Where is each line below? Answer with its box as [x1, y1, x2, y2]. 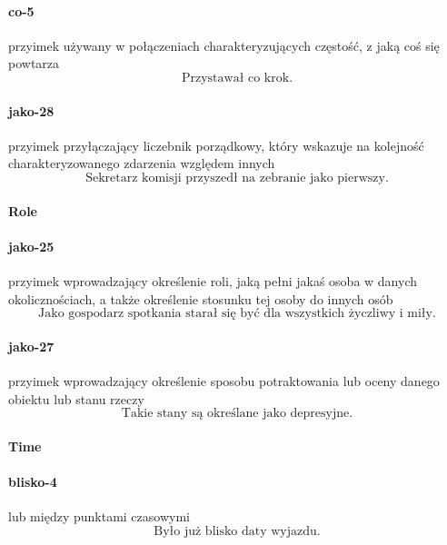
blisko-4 [8, 471, 57, 490]
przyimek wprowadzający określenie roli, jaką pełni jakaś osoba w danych [8, 271, 417, 290]
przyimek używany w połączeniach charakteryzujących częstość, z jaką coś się [8, 35, 440, 54]
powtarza [8, 54, 60, 73]
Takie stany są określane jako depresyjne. [121, 407, 353, 421]
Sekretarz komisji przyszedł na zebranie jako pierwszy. [85, 171, 389, 184]
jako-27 [8, 336, 55, 355]
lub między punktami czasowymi [8, 507, 190, 526]
